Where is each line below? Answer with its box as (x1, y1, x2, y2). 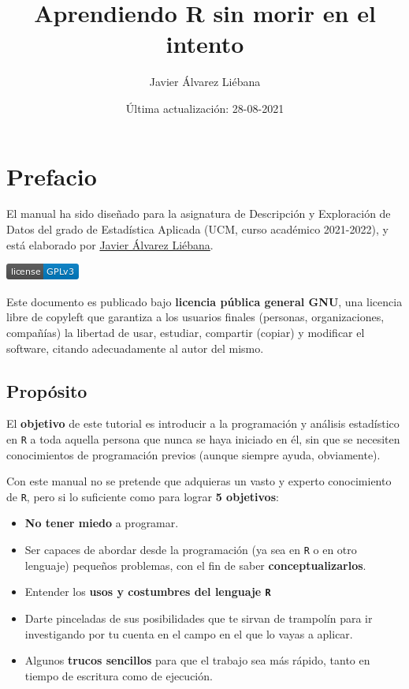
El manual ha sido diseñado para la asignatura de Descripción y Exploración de (6, 205, 391, 222)
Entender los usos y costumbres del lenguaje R (24, 583, 271, 600)
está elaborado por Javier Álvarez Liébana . (6, 236, 214, 253)
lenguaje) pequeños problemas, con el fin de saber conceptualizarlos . (24, 556, 366, 573)
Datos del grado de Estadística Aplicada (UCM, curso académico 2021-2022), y (6, 221, 389, 238)
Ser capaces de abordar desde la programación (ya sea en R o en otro (24, 541, 357, 558)
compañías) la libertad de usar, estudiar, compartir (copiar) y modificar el (6, 324, 365, 340)
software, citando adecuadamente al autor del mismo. (6, 339, 264, 356)
